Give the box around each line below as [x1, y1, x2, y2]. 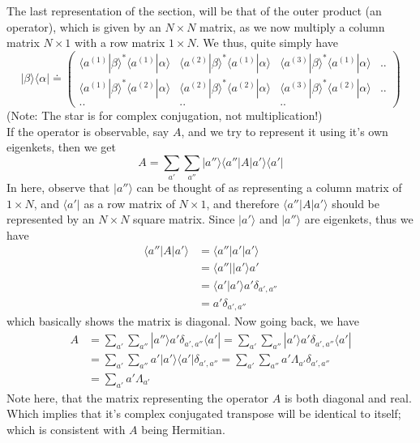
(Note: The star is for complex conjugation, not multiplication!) [6, 106, 323, 123]
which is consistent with [6, 420, 126, 437]
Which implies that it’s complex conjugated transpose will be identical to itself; [6, 405, 401, 422]
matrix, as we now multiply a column [199, 18, 385, 35]
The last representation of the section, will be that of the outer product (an [6, 2, 382, 19]
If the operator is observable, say [6, 122, 169, 139]
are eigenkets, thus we [304, 211, 414, 228]
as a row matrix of [84, 194, 175, 211]
